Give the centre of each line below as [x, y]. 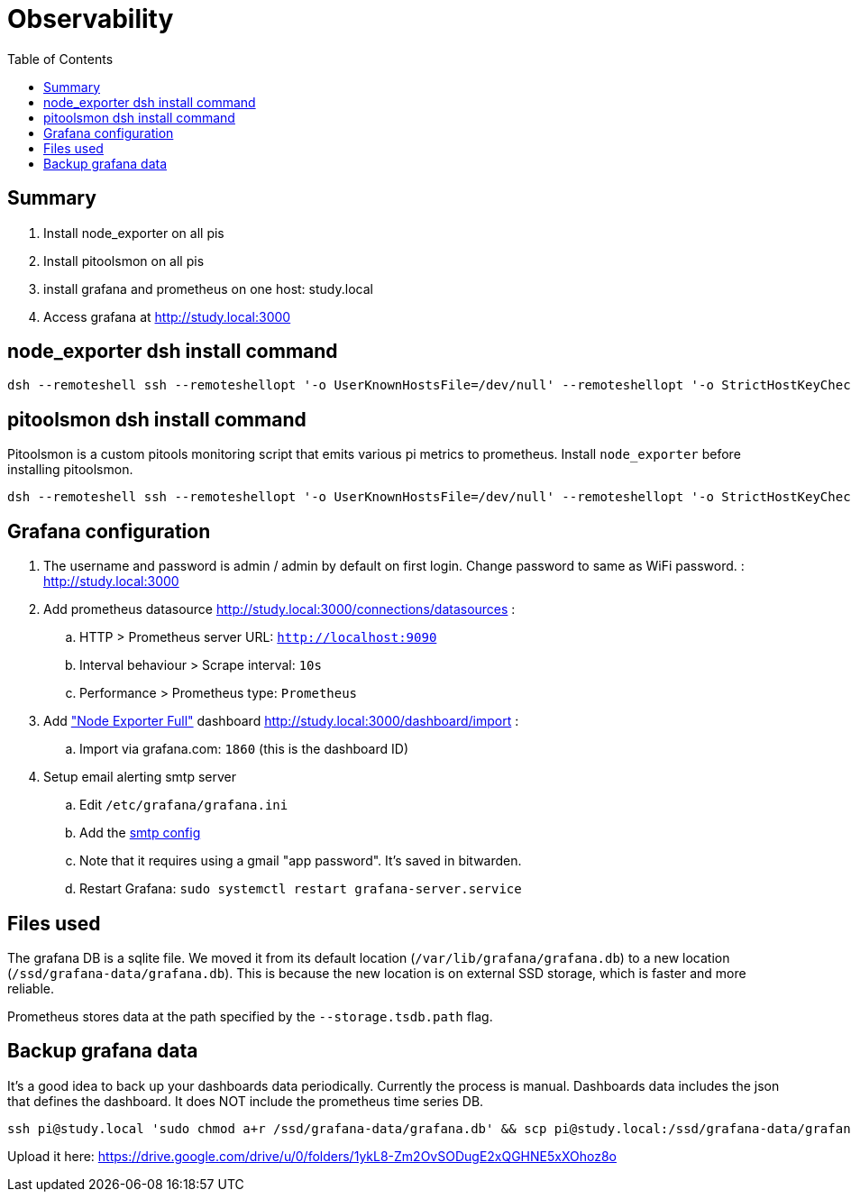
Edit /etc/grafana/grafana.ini [184, 805]
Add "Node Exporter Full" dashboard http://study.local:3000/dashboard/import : [281, 721]
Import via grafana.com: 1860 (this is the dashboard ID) [244, 749]
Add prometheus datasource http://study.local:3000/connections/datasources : [279, 609]
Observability [91, 19]
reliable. [31, 988]
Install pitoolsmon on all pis [124, 261]
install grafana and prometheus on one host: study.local [208, 288]
